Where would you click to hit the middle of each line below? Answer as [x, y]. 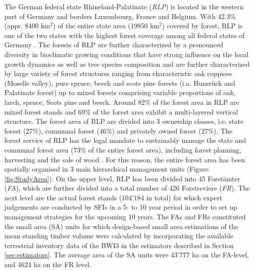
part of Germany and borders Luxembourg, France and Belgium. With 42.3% [120, 16]
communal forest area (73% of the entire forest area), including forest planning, [123, 149]
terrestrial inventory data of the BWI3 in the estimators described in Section [119, 245]
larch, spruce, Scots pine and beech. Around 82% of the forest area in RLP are [122, 102]
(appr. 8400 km [27, 26]
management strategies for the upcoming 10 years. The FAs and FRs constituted [125, 217]
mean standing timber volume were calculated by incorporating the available [119, 236]
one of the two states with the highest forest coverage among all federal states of [125, 35]
